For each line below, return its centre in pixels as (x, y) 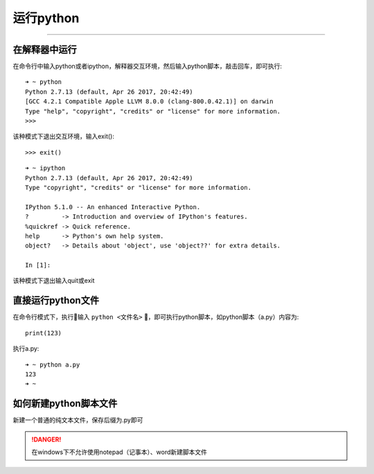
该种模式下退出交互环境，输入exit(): (63, 137)
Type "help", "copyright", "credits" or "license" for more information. (153, 111)
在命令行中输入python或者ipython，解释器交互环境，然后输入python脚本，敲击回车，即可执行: (148, 67)
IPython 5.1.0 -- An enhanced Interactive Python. (113, 207)
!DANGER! (46, 439)
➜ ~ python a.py (53, 365)
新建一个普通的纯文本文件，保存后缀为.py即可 (78, 420)
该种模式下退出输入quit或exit (54, 281)
